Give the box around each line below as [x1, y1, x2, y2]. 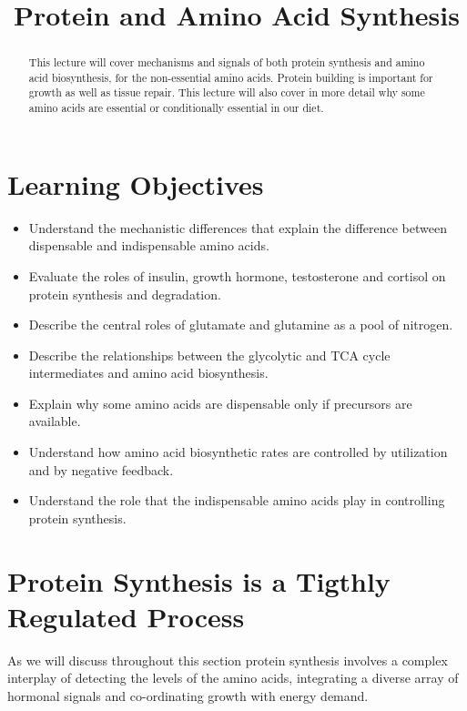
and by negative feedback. [28, 460, 174, 479]
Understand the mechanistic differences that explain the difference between [28, 218, 447, 237]
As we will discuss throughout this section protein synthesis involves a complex [7, 650, 448, 669]
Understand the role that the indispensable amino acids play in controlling [28, 491, 445, 510]
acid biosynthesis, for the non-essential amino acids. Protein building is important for [28, 69, 433, 85]
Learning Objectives [7, 165, 264, 202]
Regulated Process [7, 597, 245, 635]
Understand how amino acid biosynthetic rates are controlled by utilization [28, 442, 448, 462]
